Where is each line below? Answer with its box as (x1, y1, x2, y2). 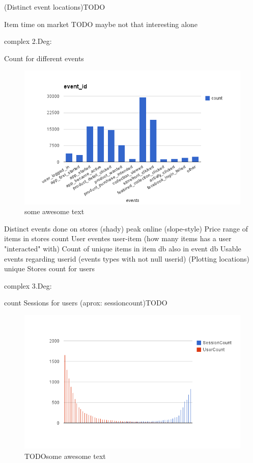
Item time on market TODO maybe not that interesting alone (4, 18, 198, 29)
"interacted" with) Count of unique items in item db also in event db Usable (4, 243, 241, 253)
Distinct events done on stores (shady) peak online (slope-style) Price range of (4, 223, 248, 234)
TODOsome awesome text (24, 450, 106, 461)
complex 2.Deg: (4, 36, 52, 46)
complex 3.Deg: (4, 280, 52, 291)
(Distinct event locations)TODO (4, 2, 105, 12)
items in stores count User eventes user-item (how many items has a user (4, 233, 232, 244)
